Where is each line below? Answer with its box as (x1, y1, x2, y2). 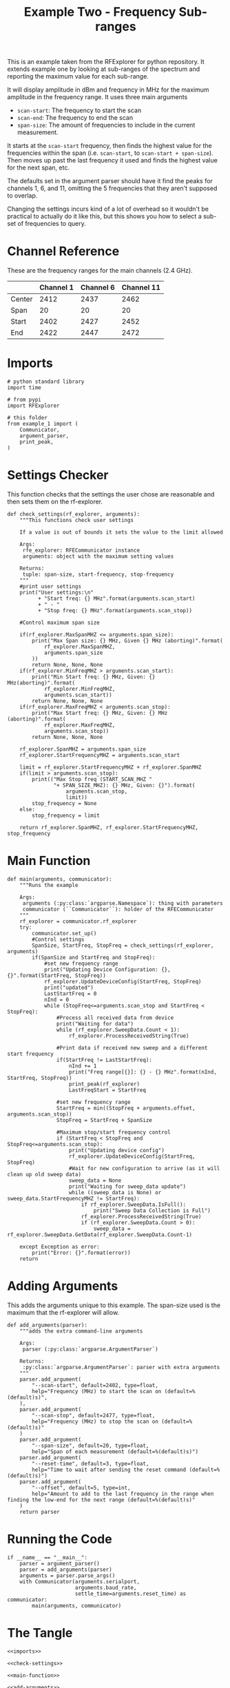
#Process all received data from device (56, 1014, 174, 1021)
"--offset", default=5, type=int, (32, 1484, 131, 1491)
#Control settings (32, 936, 85, 943)
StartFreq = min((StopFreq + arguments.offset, (56, 1105, 196, 1112)
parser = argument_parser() (19, 1560, 100, 1567)
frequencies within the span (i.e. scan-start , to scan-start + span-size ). (7, 149, 213, 157)
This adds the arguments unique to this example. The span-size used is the (7, 1301, 221, 1309)
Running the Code (7, 1532, 112, 1547)
